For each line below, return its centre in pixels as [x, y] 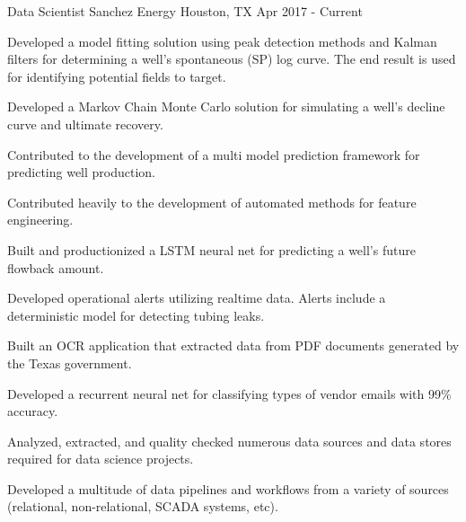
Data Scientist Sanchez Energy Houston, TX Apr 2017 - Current [185, 11]
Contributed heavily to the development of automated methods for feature [212, 202]
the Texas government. [70, 363]
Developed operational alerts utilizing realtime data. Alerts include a [197, 298]
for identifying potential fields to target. [117, 76]
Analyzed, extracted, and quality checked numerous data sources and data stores [229, 441]
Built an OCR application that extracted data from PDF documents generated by [233, 345]
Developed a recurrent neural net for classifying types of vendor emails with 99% [229, 393]
